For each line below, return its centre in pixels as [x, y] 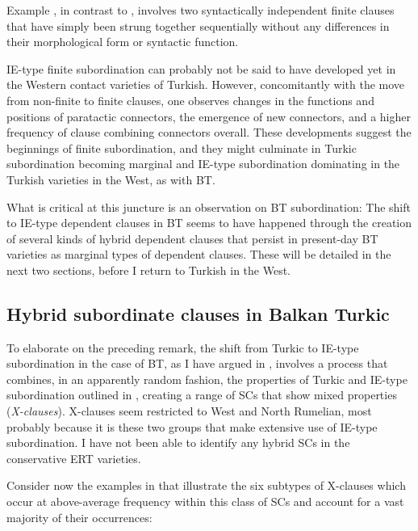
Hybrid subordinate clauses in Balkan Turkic [198, 313]
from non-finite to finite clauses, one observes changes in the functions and [190, 100]
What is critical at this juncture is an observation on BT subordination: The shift [209, 206]
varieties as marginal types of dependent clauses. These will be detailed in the [199, 254]
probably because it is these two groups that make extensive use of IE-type [192, 426]
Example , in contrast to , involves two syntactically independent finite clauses [201, 10]
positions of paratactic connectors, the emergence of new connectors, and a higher [209, 116]
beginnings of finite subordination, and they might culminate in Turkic [182, 147]
